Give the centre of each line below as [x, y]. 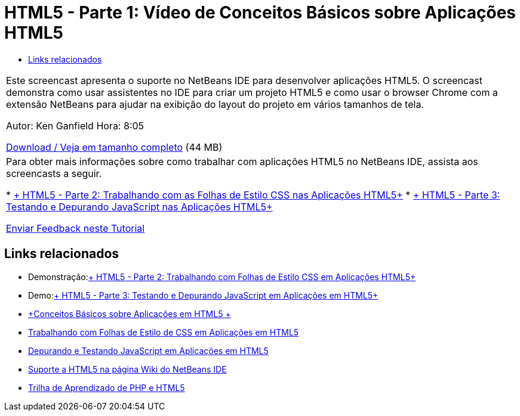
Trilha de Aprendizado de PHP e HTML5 [107, 387]
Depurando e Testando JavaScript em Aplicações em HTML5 [148, 350]
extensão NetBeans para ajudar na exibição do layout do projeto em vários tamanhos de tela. [215, 104]
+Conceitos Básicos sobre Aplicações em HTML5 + [130, 313]
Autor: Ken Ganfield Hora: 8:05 [75, 125]
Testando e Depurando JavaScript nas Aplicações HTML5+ [139, 207]
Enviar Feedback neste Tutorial [76, 228]
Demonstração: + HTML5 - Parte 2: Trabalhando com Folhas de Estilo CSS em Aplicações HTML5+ [222, 277]
